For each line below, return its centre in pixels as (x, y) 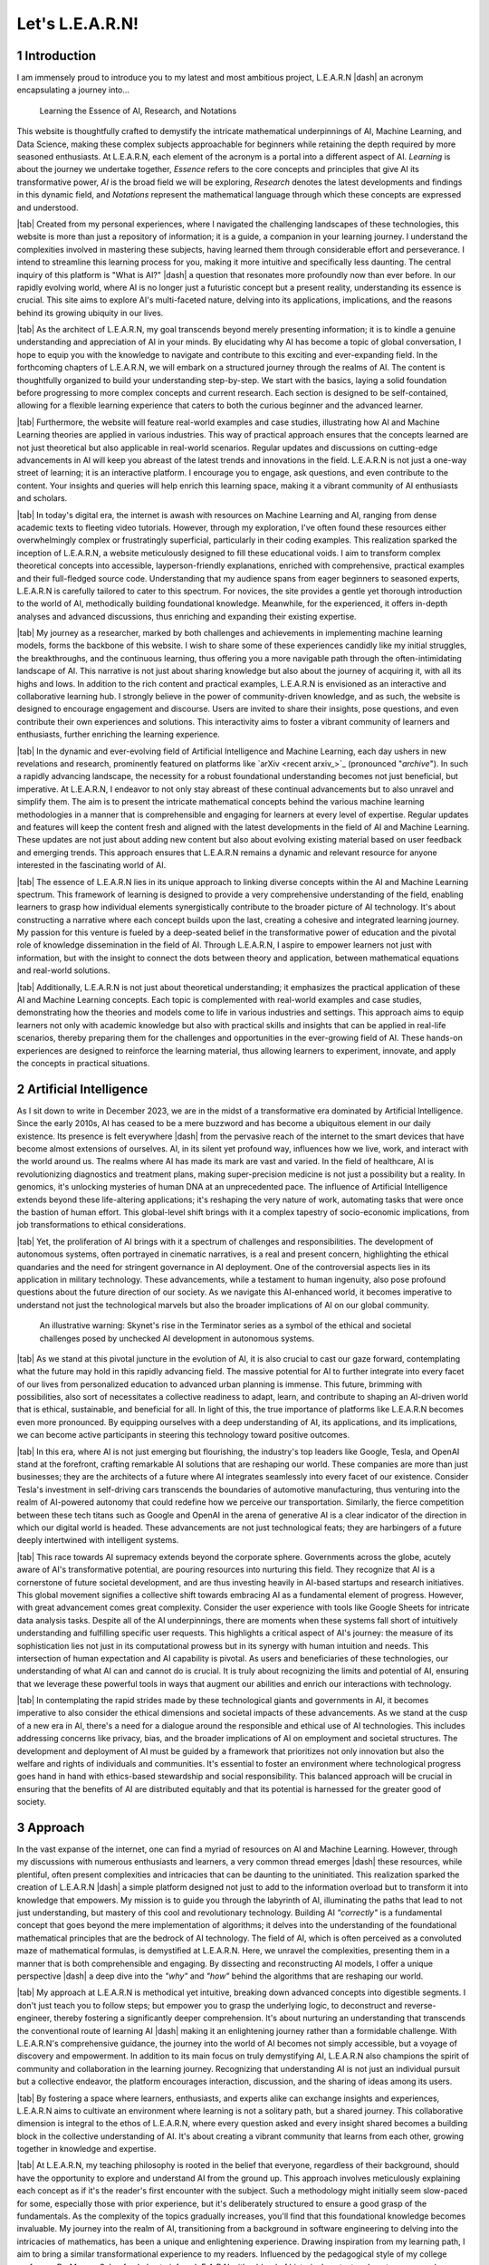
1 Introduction (57, 56)
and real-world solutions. (63, 970)
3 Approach (51, 1827)
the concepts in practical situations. (83, 1063)
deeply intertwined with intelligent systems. (98, 1540)
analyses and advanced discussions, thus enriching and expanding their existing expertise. (187, 616)
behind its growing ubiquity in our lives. (90, 313)
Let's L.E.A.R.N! (78, 24)
